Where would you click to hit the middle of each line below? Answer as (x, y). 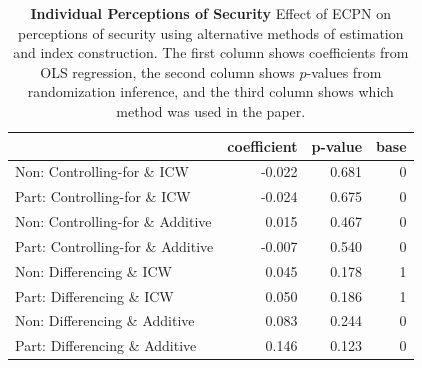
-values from (344, 71)
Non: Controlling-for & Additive (113, 221)
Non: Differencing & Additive (105, 320)
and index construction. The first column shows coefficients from (211, 52)
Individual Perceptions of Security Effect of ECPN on (211, 13)
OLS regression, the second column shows (167, 71)
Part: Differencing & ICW (94, 295)
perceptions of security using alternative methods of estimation (211, 32)
